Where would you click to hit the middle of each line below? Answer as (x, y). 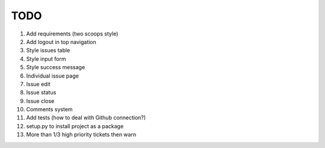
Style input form (46, 59)
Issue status (41, 93)
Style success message (56, 67)
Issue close (40, 101)
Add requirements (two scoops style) (72, 34)
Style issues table (48, 51)
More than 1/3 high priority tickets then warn (81, 135)
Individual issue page (53, 76)
